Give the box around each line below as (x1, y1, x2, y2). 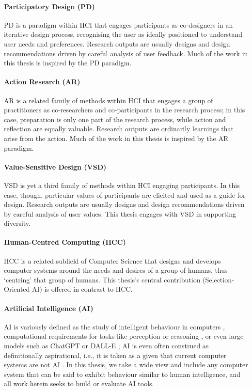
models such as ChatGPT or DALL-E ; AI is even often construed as (4, 341, 209, 351)
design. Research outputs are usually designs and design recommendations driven (4, 199, 245, 209)
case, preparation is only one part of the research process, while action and (4, 114, 226, 124)
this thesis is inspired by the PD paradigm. (4, 58, 132, 68)
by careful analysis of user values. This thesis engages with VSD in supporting (4, 208, 236, 218)
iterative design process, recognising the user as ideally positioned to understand (4, 29, 242, 39)
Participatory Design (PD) (4, 1, 95, 11)
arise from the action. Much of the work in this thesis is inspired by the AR (4, 133, 229, 143)
